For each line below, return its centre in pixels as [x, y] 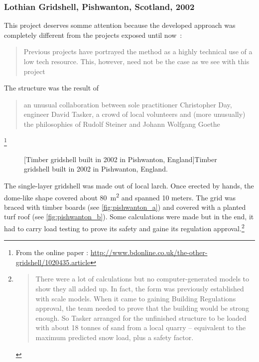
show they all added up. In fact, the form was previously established [140, 289]
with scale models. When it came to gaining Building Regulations [136, 298]
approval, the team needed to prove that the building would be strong [142, 308]
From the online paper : [52, 252]
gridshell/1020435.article [53, 262]
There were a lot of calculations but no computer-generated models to [142, 279]
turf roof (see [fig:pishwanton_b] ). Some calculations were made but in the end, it [129, 217]
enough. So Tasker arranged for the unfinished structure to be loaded [141, 317]
